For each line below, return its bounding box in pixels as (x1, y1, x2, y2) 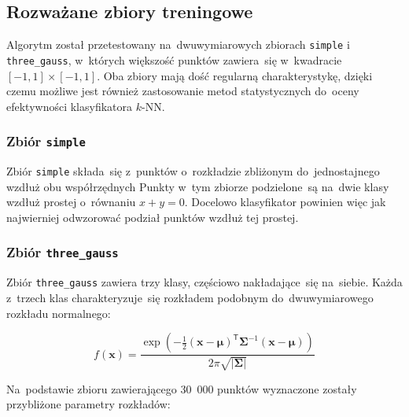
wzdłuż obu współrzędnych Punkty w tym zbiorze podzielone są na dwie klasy (6, 178, 389, 194)
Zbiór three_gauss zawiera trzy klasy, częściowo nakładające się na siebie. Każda (6, 274, 403, 290)
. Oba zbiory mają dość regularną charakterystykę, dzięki (97, 67, 373, 83)
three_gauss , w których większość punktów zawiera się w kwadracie (6, 51, 342, 68)
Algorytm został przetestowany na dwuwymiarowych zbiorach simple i (6, 36, 350, 53)
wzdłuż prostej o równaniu (6, 194, 136, 210)
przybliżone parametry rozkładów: (6, 396, 171, 412)
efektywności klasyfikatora (6, 98, 133, 114)
